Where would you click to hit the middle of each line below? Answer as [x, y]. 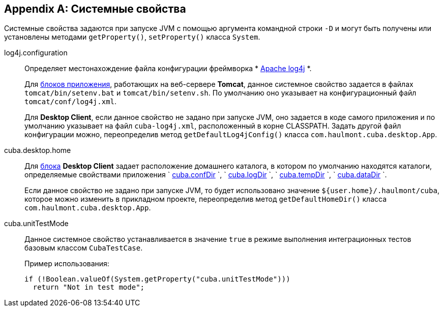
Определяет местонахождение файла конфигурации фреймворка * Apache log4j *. [168, 69]
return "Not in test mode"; [89, 287]
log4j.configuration [36, 53]
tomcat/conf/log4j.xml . [71, 102]
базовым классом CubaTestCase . [84, 248]
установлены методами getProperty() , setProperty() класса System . [132, 37]
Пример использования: [67, 264]
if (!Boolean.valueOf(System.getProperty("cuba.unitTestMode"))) [157, 279]
